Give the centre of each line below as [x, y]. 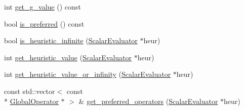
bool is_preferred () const [44, 23]
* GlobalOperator [31, 101]
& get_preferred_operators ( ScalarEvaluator [148, 101]
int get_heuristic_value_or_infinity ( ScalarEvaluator [88, 74]
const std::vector [30, 91]
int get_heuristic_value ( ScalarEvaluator [68, 57]
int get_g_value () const [43, 7]
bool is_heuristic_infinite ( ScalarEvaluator [71, 40]
